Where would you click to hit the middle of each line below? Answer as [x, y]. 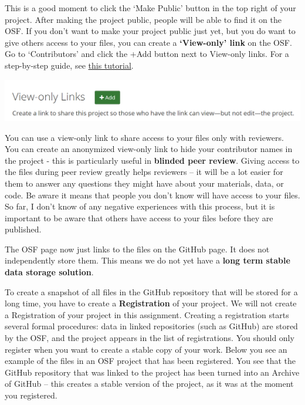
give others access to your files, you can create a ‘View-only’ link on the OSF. [148, 42]
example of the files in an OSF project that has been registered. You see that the [150, 361]
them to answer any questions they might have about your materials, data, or [144, 183]
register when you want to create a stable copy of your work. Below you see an [146, 349]
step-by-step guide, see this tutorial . [69, 65]
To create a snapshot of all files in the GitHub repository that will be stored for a [151, 291]
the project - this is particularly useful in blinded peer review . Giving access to [152, 160]
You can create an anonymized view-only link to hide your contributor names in [149, 149]
